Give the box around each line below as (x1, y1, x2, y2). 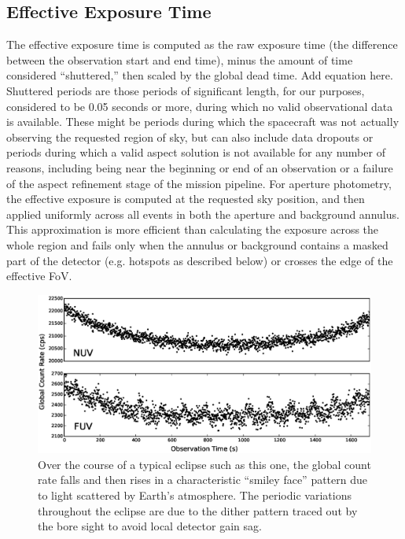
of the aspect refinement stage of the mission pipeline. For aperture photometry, (6, 175, 392, 191)
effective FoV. (6, 268, 72, 284)
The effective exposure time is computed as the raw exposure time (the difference (6, 36, 398, 53)
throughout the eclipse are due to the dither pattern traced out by (38, 502, 358, 519)
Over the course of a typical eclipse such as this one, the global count (38, 456, 371, 472)
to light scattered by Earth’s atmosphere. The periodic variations (38, 486, 352, 503)
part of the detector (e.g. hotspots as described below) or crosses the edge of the (6, 252, 393, 268)
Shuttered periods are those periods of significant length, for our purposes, (6, 82, 365, 98)
